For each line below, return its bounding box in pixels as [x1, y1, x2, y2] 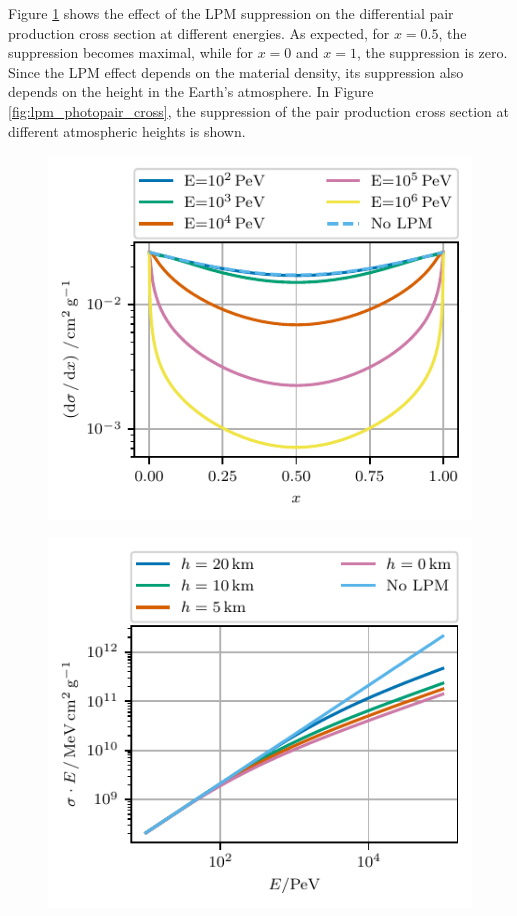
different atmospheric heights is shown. [8, 120, 246, 141]
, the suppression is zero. [356, 42, 508, 63]
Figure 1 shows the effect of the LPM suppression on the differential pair [8, 3, 454, 23]
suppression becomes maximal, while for [8, 42, 253, 63]
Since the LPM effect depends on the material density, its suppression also [8, 61, 464, 82]
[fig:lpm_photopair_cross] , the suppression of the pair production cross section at [8, 100, 510, 121]
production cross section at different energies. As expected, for [8, 22, 390, 43]
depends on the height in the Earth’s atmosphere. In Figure [8, 81, 374, 102]
